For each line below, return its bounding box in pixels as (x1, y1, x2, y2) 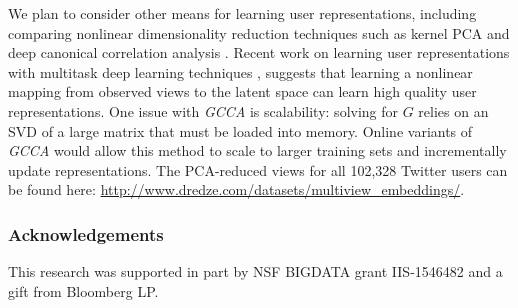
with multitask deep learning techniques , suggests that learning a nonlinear (8, 61, 473, 82)
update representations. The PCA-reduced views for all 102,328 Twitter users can (8, 159, 508, 180)
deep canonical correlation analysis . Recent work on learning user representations (8, 42, 510, 63)
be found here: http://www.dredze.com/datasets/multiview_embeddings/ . (8, 179, 465, 200)
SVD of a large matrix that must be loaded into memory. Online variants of (8, 120, 473, 141)
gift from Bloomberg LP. (8, 280, 159, 301)
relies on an (418, 100, 489, 121)
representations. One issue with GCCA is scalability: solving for (8, 100, 399, 121)
